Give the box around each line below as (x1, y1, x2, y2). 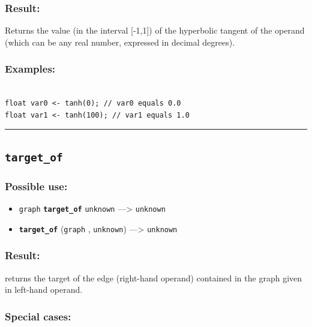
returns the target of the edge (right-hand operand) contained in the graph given (5, 271, 302, 284)
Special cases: (5, 308, 71, 323)
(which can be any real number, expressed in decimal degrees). (5, 35, 235, 48)
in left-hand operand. (5, 283, 83, 296)
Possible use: (5, 178, 68, 193)
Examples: (5, 61, 56, 76)
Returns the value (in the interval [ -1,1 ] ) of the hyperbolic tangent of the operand (5, 24, 305, 37)
